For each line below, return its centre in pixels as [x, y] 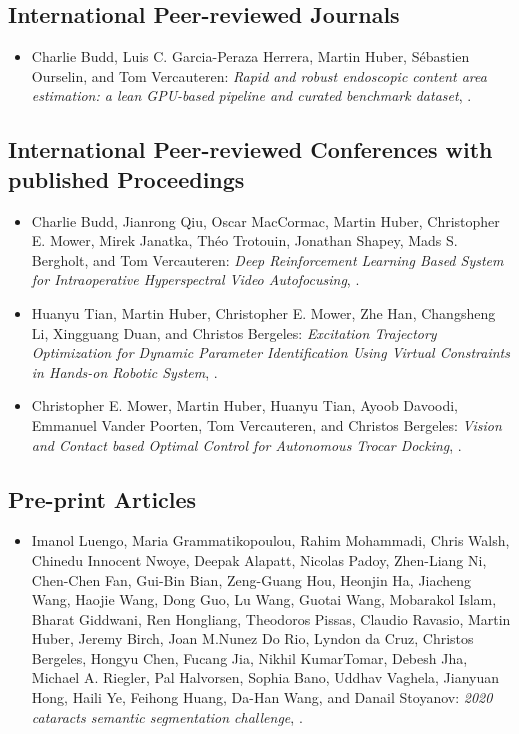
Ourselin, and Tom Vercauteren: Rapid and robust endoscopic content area [259, 75]
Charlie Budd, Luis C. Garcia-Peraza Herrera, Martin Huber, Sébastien [250, 56]
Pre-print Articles [102, 498]
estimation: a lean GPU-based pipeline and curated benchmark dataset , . [251, 95]
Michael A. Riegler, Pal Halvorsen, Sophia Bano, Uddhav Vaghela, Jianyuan [265, 677]
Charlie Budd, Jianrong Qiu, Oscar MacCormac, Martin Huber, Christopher [265, 220]
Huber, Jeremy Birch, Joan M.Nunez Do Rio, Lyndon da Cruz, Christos [252, 638]
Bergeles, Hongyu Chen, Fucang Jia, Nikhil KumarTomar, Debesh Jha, [249, 657]
